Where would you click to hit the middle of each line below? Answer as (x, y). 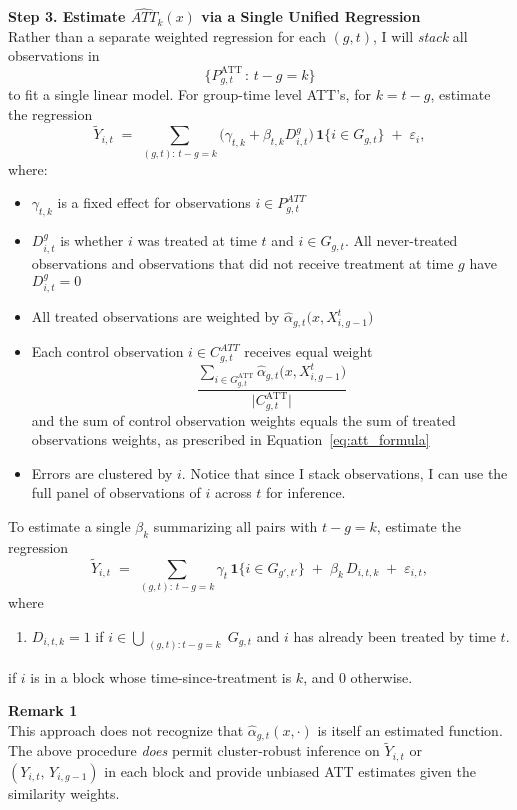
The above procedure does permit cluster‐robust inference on (194, 750)
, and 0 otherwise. (358, 676)
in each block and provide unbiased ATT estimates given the (290, 770)
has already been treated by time (394, 635)
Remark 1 (43, 710)
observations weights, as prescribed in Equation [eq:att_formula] (230, 439)
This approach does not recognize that (126, 729)
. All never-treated (401, 240)
